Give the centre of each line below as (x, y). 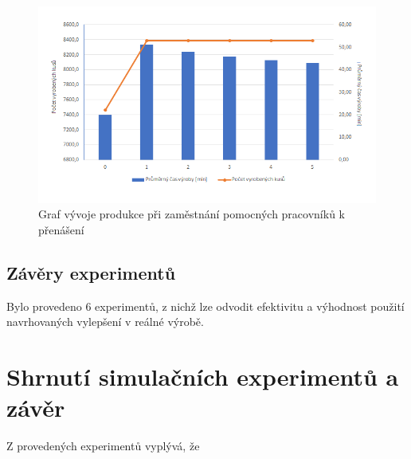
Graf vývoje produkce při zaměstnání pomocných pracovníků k (192, 214)
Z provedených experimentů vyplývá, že (103, 446)
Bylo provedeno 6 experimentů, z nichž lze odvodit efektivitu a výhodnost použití (205, 306)
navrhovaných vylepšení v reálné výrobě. (105, 322)
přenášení (61, 229)
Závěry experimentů (91, 272)
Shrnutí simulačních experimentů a (203, 376)
